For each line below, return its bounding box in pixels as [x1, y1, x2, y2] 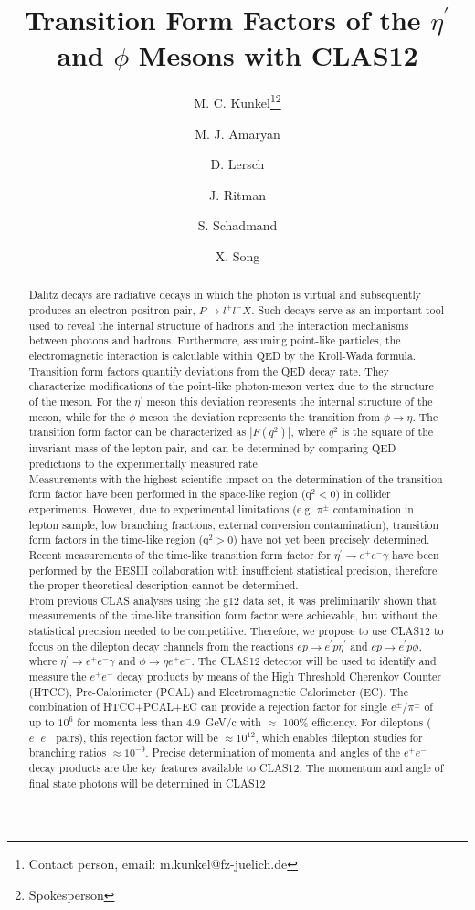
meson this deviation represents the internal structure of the [146, 393, 433, 408]
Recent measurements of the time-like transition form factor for [28, 546, 331, 562]
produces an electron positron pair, [28, 302, 195, 317]
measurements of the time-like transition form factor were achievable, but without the [28, 608, 438, 623]
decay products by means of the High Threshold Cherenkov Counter [116, 669, 442, 684]
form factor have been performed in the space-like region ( [28, 486, 306, 502]
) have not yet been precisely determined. [233, 532, 430, 547]
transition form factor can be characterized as [28, 424, 247, 439]
